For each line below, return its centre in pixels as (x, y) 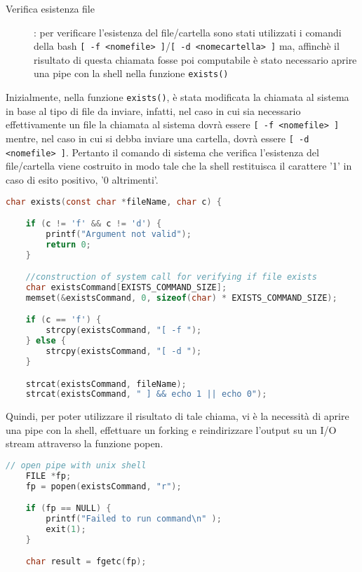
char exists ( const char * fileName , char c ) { (114, 202)
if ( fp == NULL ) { (68, 509)
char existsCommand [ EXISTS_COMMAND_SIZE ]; (126, 288)
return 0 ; (68, 244)
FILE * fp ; (48, 476)
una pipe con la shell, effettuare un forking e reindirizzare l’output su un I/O (171, 429)
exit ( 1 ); (66, 530)
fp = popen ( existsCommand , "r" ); (103, 486)
